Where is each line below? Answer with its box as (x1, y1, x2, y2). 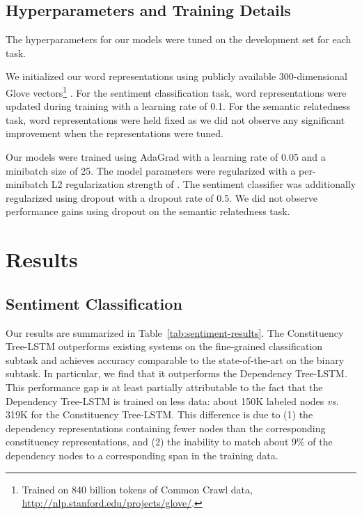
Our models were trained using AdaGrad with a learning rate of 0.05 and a (6, 150, 326, 164)
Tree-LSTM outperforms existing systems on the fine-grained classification (6, 339, 323, 354)
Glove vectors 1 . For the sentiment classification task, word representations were (6, 83, 347, 100)
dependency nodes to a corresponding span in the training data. (6, 447, 278, 462)
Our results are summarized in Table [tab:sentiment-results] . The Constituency (6, 325, 344, 340)
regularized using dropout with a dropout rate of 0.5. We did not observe (6, 190, 318, 205)
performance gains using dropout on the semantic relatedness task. (6, 204, 290, 219)
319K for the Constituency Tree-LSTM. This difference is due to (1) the (6, 407, 313, 422)
